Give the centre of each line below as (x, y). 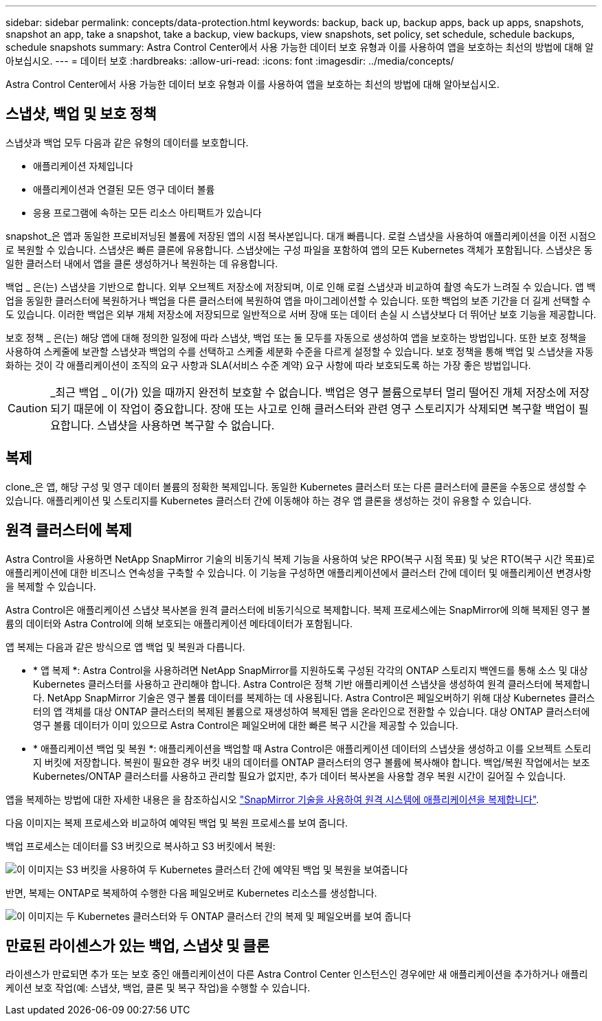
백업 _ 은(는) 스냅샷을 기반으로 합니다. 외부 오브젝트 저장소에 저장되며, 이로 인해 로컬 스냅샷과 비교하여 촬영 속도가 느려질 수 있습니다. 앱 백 (301, 287)
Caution (28, 408)
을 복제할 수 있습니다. (51, 586)
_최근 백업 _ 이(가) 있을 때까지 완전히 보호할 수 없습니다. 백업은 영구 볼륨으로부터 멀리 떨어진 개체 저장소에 (308, 392)
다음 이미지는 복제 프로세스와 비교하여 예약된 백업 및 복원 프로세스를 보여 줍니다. (177, 822)
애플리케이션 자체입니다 (83, 166)
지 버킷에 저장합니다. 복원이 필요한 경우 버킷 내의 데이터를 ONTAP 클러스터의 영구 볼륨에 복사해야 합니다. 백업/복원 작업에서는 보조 (312, 762)
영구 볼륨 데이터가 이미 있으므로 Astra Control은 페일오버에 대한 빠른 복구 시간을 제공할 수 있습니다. (246, 725)
